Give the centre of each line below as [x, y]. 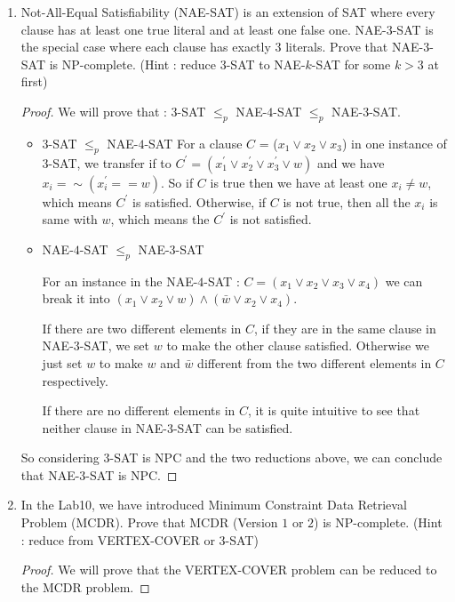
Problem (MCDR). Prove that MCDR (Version [149, 522]
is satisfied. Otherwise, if [200, 201]
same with [70, 219]
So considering [60, 458]
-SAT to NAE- [266, 64]
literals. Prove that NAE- [355, 47]
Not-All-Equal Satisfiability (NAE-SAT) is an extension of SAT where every [228, 12]
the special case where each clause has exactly [146, 47]
